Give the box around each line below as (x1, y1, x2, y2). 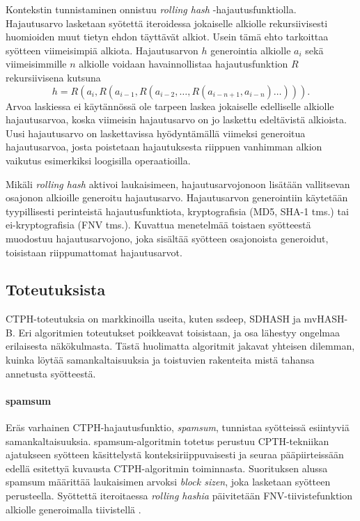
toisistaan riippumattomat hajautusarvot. (6, 244, 182, 259)
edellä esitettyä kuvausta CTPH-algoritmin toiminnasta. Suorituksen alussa (6, 460, 328, 475)
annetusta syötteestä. (6, 366, 96, 380)
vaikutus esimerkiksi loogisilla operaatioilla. (6, 153, 191, 167)
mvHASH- (304, 311, 348, 326)
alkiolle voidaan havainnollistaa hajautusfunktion (79, 56, 288, 71)
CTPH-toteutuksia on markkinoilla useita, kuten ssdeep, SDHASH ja (6, 311, 301, 326)
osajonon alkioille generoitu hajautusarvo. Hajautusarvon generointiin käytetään (6, 190, 348, 205)
